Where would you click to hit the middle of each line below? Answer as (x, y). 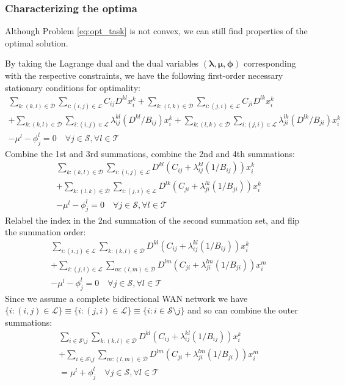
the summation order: (45, 232)
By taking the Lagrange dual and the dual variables (102, 63)
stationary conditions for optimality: (73, 87)
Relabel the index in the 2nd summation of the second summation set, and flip (152, 220)
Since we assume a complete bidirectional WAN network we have (126, 298)
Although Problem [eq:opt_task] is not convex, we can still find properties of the (156, 31)
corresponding (270, 63)
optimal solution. (37, 42)
